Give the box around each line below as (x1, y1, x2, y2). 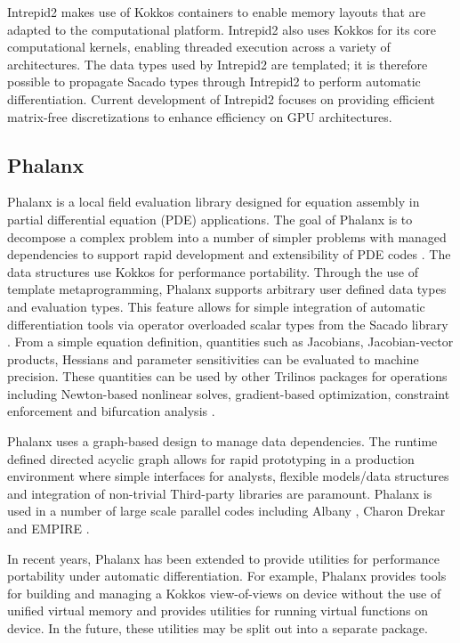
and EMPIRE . (7, 519, 90, 538)
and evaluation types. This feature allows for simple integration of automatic (7, 297, 425, 315)
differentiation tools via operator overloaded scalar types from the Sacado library (7, 314, 448, 333)
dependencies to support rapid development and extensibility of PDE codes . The (7, 245, 451, 264)
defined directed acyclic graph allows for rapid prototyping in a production (7, 449, 415, 468)
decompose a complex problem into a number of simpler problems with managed (7, 227, 447, 246)
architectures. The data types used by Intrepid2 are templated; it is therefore (7, 54, 428, 73)
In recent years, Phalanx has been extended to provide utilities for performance (7, 549, 440, 567)
